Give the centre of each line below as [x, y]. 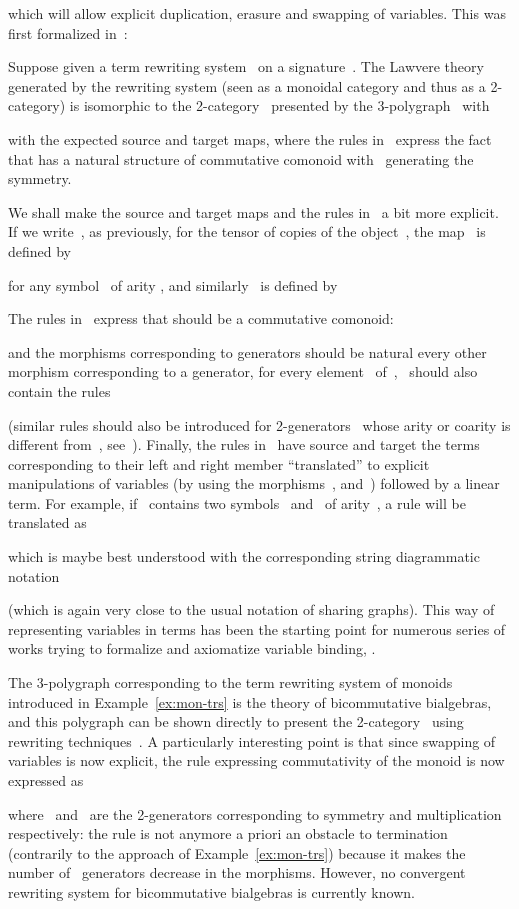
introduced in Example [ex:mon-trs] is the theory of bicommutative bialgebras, [250, 701]
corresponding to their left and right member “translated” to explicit [219, 463]
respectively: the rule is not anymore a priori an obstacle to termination [228, 833]
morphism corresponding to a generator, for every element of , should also [243, 371]
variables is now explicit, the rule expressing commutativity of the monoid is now [256, 760]
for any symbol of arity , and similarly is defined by [173, 284]
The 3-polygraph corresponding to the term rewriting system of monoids [230, 682]
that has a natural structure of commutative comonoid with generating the [241, 158]
